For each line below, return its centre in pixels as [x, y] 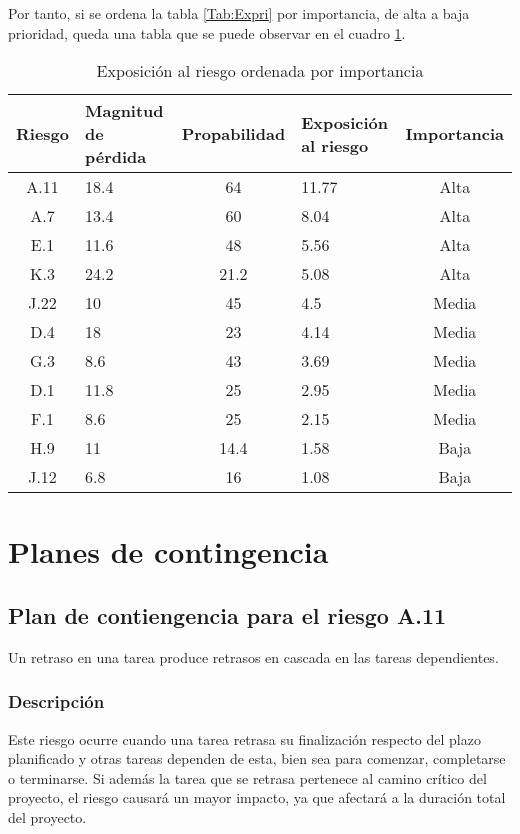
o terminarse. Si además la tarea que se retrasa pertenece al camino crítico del [247, 777]
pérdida [116, 157]
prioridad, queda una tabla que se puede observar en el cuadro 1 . [207, 32]
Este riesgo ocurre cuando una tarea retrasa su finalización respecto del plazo [244, 738]
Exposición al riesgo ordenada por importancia [260, 71]
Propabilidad [233, 134]
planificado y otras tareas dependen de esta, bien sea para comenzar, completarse [257, 758]
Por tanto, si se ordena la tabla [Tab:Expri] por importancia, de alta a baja [239, 13]
